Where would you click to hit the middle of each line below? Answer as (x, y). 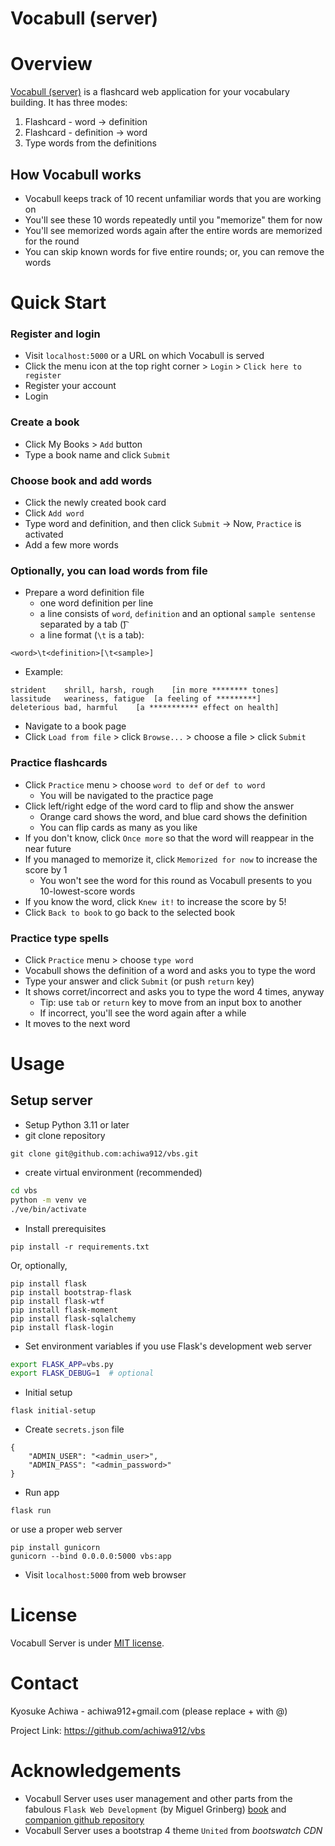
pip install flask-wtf (57, 1301)
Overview (51, 64)
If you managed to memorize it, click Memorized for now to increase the (171, 859)
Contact (44, 1683)
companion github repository (84, 1820)
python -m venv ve (48, 1200)
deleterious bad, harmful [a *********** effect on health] (145, 708)
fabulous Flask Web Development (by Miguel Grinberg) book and (155, 1809)
